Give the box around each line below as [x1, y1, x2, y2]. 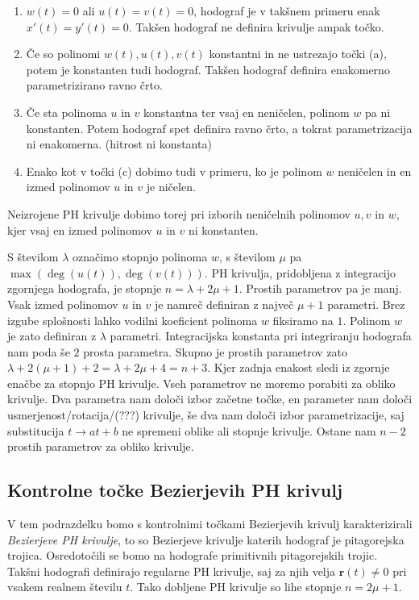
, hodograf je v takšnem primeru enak [193, 2, 380, 19]
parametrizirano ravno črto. [26, 77, 163, 94]
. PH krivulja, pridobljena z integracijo [204, 264, 396, 281]
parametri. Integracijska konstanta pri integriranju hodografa [110, 327, 412, 344]
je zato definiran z [7, 327, 97, 344]
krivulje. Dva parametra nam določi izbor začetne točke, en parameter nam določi [7, 390, 413, 407]
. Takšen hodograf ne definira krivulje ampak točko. [128, 18, 384, 35]
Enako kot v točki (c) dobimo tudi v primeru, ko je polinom [26, 162, 322, 179]
